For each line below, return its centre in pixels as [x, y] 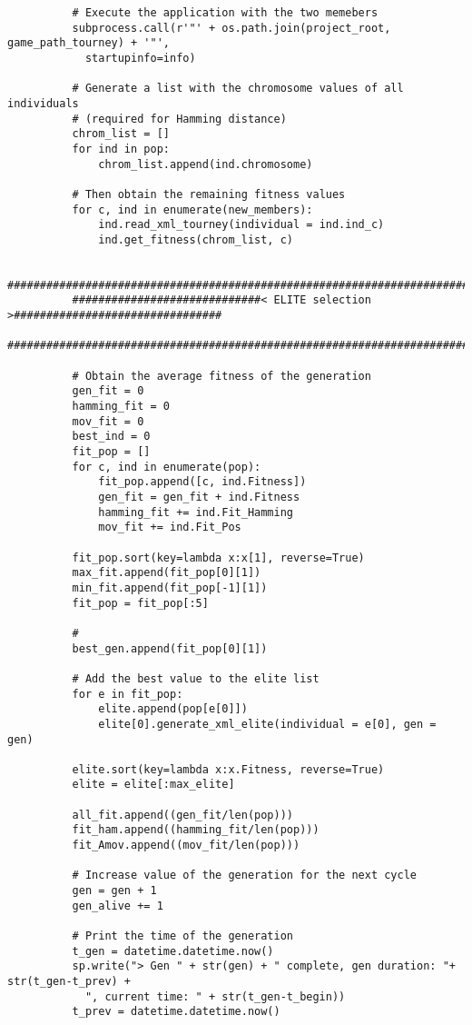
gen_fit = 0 [108, 391]
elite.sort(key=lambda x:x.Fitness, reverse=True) [228, 769]
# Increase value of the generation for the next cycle [245, 876]
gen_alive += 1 [118, 906]
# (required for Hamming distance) [179, 119]
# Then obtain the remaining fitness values [209, 194]
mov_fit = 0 [108, 421]
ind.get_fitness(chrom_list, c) [196, 239]
